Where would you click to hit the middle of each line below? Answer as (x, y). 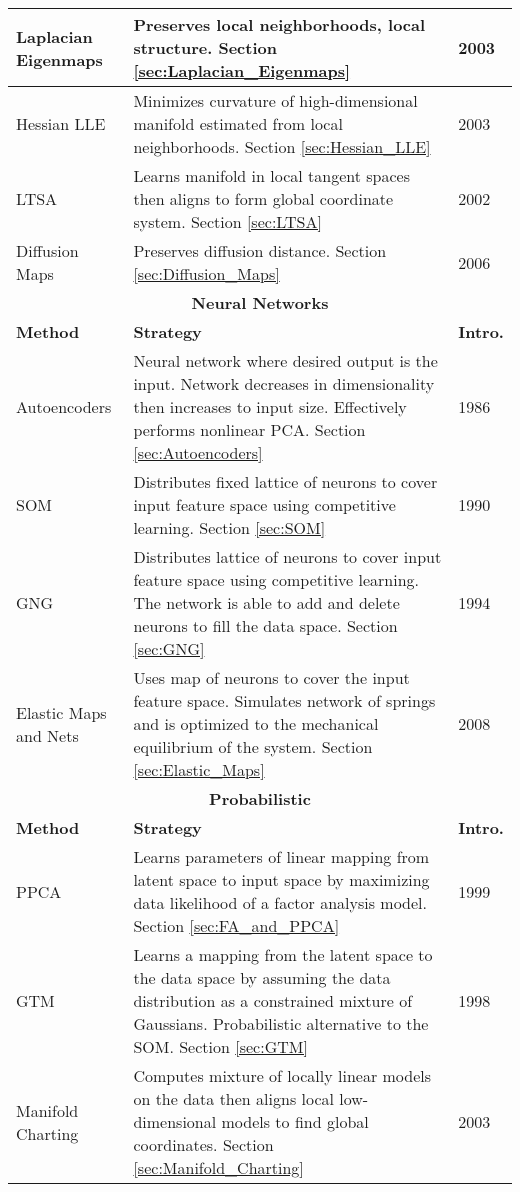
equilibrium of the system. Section (253, 746)
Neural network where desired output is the (285, 360)
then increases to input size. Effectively (270, 406)
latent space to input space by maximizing (281, 879)
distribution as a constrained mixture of (273, 1000)
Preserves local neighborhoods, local (279, 24)
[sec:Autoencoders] (198, 452)
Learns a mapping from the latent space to (283, 954)
